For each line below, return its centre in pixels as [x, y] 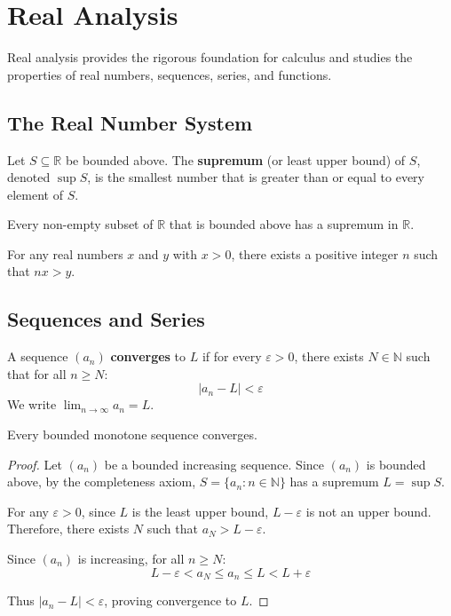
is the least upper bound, [200, 511]
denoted [29, 177]
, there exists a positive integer [315, 253]
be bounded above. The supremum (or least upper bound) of [235, 159]
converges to [148, 356]
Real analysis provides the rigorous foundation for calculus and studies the [210, 57]
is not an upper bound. [368, 511]
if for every [232, 356]
